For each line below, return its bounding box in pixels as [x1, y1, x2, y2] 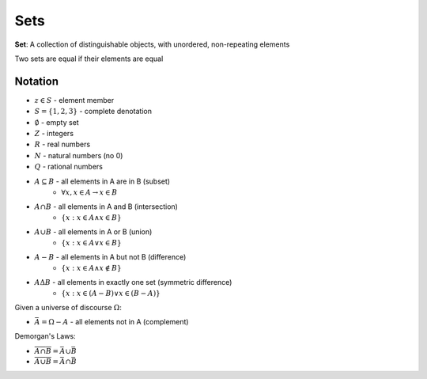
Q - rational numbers [34, 162, 103, 172]
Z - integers [34, 129, 74, 138]
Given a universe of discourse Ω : [14, 302, 123, 312]
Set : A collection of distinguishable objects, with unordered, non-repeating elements [14, 40, 290, 49]
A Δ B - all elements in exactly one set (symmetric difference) [34, 277, 232, 286]
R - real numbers [34, 139, 91, 150]
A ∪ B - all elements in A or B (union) [34, 226, 153, 237]
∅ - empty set [34, 117, 79, 127]
